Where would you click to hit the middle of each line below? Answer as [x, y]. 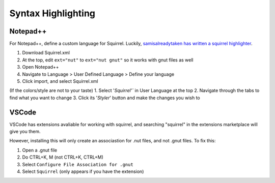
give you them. [25, 132]
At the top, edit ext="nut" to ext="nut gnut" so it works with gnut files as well [108, 60]
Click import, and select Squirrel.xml [60, 81]
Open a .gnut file [40, 150]
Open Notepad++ [40, 67]
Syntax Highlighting [52, 13]
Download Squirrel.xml [46, 53]
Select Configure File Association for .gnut [78, 164]
